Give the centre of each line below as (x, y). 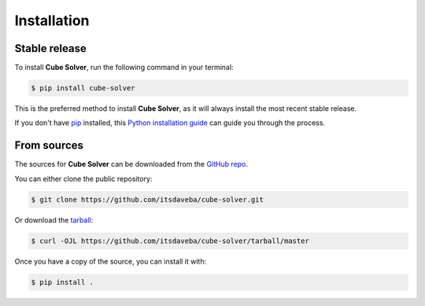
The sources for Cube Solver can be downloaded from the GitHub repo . (131, 164)
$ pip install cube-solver (83, 88)
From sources (49, 146)
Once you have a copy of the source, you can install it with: (111, 261)
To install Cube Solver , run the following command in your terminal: (124, 68)
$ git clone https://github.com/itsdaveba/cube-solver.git (147, 199)
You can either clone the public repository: (83, 179)
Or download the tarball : (54, 219)
